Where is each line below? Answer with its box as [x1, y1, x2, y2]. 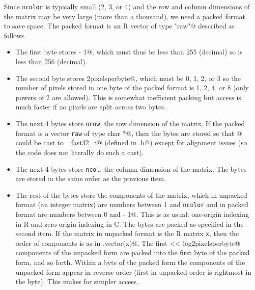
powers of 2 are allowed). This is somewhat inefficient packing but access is [15, 92, 241, 102]
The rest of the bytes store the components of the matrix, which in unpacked [15, 189, 248, 200]
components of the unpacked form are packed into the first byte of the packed [15, 247, 250, 258]
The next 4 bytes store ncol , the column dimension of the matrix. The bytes [15, 163, 247, 174]
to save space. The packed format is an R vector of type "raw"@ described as [4, 21, 235, 31]
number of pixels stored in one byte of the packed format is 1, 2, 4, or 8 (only [15, 82, 249, 93]
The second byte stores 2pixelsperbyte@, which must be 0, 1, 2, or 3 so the [15, 73, 241, 83]
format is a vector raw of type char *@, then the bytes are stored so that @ [15, 128, 242, 138]
